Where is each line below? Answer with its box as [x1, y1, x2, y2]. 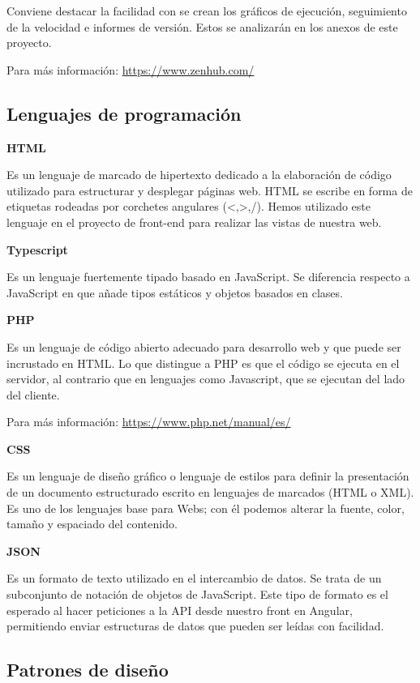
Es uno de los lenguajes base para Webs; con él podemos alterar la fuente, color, [6, 499, 405, 516]
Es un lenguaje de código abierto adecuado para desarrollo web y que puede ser [6, 338, 401, 355]
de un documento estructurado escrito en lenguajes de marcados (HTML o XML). [6, 484, 414, 501]
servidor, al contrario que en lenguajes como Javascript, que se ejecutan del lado [6, 370, 405, 387]
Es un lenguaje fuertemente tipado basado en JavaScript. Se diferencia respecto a [6, 268, 410, 285]
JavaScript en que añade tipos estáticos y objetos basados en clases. [6, 284, 343, 301]
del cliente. [6, 386, 60, 403]
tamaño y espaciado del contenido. [6, 515, 178, 532]
